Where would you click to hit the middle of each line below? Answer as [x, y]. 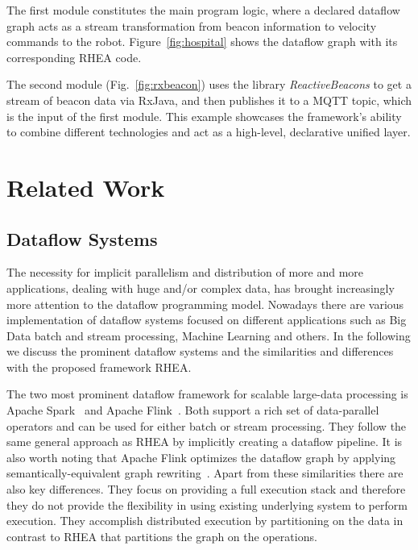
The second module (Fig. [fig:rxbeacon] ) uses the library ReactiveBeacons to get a [209, 84]
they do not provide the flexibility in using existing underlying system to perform [207, 504]
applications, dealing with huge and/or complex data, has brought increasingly [201, 287]
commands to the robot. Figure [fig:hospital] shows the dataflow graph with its [202, 42]
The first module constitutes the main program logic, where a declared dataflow [203, 10]
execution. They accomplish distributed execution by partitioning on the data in [205, 521]
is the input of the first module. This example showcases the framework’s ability [204, 116]
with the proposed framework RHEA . [99, 367]
